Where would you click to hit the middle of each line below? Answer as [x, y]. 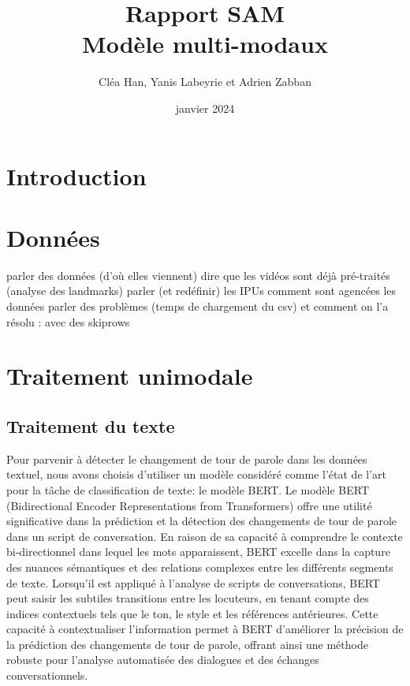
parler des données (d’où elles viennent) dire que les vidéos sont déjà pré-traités [198, 275]
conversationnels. [47, 675]
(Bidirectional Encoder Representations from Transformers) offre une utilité [189, 505]
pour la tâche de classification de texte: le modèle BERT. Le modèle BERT [188, 489]
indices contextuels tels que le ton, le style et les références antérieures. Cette [192, 613]
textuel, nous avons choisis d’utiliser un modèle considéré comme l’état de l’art [196, 474]
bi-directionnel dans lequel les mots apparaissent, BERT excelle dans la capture [198, 552]
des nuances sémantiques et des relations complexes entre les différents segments [200, 567]
